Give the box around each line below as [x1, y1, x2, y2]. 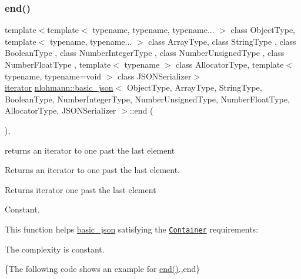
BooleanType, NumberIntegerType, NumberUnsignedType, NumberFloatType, [5, 92, 290, 105]
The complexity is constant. [5, 243, 105, 255]
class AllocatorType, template [176, 58, 284, 70]
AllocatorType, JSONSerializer [5, 104, 116, 117]
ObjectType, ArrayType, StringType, [126, 81, 262, 94]
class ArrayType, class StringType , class [148, 35, 296, 47]
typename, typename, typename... [92, 24, 215, 36]
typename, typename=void [5, 69, 102, 82]
